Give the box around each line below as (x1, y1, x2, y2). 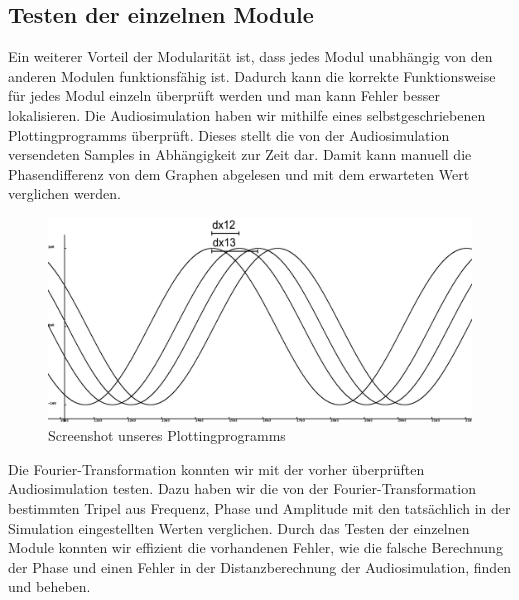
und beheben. (8, 576, 91, 597)
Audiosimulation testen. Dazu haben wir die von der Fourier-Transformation (8, 478, 476, 499)
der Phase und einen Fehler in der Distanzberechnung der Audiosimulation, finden (8, 556, 512, 577)
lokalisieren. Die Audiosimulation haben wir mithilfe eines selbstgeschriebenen (8, 104, 486, 125)
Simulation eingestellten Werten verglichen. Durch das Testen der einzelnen (8, 517, 470, 538)
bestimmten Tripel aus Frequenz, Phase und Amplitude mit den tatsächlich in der (8, 498, 511, 519)
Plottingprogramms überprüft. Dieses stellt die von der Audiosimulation (8, 124, 450, 145)
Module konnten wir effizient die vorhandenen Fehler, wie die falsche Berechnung (8, 537, 503, 558)
